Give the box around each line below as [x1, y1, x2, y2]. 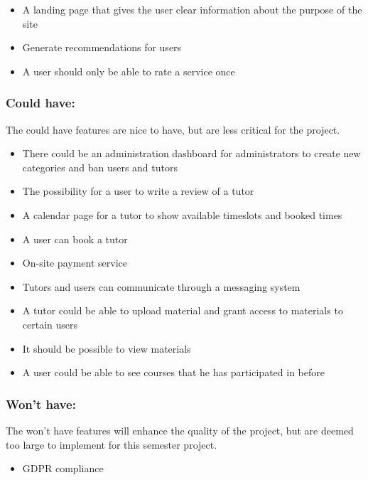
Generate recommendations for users [22, 40, 182, 55]
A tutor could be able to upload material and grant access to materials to [22, 303, 343, 318]
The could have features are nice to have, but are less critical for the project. [6, 122, 340, 137]
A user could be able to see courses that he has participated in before [22, 365, 325, 380]
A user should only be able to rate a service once [22, 63, 235, 78]
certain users [22, 316, 78, 331]
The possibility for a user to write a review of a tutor [22, 183, 254, 198]
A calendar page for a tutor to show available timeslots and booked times [22, 207, 342, 222]
